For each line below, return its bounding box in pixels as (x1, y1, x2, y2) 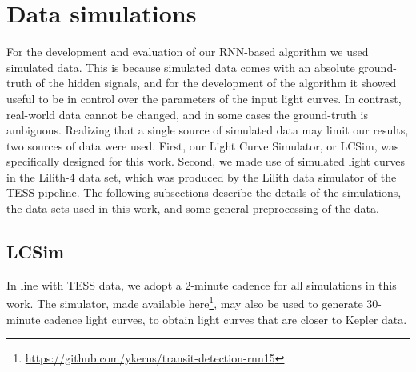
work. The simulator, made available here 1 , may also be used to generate (6, 293, 363, 312)
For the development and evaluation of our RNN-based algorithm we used (6, 43, 369, 60)
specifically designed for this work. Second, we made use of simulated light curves (6, 153, 405, 170)
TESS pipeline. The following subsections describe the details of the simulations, (6, 184, 402, 201)
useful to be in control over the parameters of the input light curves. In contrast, (6, 90, 402, 106)
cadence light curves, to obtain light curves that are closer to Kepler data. (44, 310, 407, 327)
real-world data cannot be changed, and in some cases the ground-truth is (6, 106, 368, 122)
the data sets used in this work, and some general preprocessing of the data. (6, 200, 379, 217)
